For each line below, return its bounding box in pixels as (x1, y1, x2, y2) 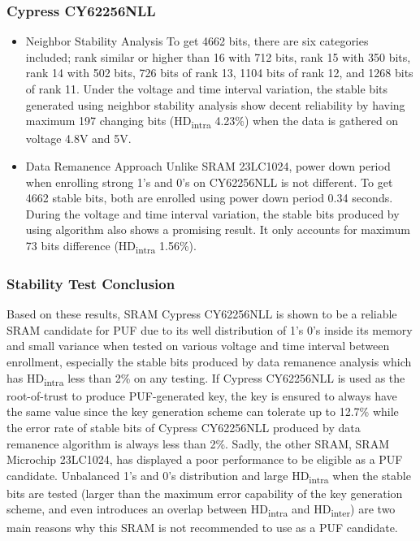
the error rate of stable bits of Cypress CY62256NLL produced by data (6, 418, 361, 435)
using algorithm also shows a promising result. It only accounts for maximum (25, 221, 410, 238)
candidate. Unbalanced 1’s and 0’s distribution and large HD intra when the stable (6, 466, 411, 486)
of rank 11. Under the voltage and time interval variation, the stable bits (25, 80, 388, 97)
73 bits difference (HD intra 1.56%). (25, 236, 197, 256)
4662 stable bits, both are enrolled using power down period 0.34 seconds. (25, 189, 393, 206)
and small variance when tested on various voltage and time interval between (6, 337, 390, 354)
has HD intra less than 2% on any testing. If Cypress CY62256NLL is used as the (6, 369, 405, 388)
